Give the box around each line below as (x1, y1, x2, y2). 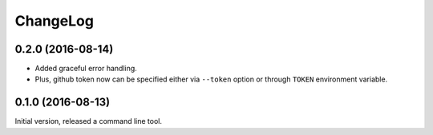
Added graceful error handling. (34, 64, 138, 73)
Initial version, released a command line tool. (14, 117, 163, 126)
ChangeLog (14, 12, 94, 30)
